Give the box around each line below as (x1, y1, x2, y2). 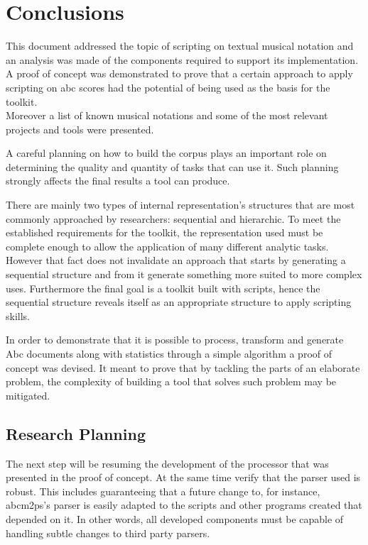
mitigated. (6, 387, 50, 402)
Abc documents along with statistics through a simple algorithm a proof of (6, 346, 332, 360)
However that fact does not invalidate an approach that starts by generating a (6, 253, 346, 268)
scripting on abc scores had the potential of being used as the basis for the (6, 79, 330, 94)
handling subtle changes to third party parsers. (6, 525, 210, 540)
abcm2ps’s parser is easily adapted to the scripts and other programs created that (6, 497, 362, 512)
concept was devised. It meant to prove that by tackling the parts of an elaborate (6, 360, 360, 375)
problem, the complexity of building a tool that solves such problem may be (6, 374, 337, 389)
